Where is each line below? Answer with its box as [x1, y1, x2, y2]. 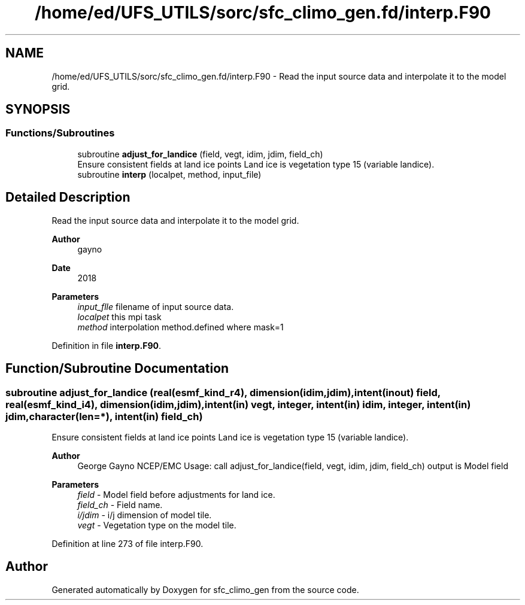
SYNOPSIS [5, 102, 71, 117]
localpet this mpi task [77, 311, 162, 322]
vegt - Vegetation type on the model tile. [77, 519, 236, 530]
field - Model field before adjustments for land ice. [77, 489, 275, 500]
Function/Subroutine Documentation [5, 361, 229, 376]
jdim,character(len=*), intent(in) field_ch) [5, 410, 203, 422]
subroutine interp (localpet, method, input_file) [77, 169, 262, 180]
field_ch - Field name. [77, 499, 163, 510]
